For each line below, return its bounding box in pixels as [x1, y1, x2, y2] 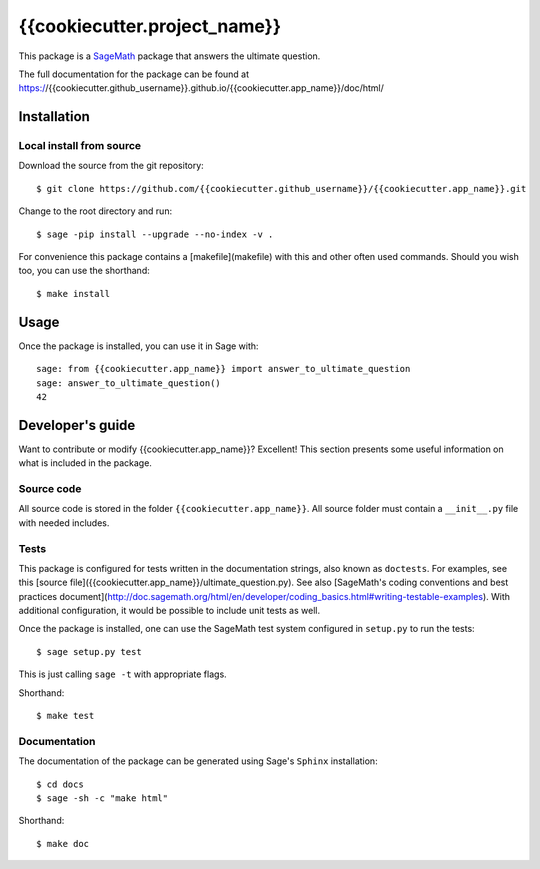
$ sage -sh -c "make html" [36, 792, 169, 804]
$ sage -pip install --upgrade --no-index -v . [36, 228, 274, 240]
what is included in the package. [18, 457, 152, 469]
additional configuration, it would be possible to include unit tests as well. [18, 605, 320, 617]
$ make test [36, 710, 95, 721]
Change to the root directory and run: [18, 205, 173, 217]
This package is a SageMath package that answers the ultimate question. [18, 50, 321, 62]
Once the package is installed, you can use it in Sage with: [18, 340, 259, 352]
